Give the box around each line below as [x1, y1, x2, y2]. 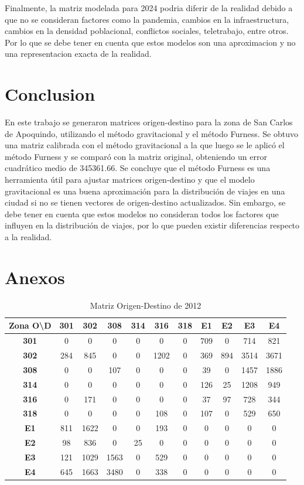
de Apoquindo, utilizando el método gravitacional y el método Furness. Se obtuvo [5, 127, 298, 139]
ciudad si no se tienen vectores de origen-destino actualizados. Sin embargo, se [5, 196, 286, 209]
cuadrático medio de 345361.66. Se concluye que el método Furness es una [5, 162, 271, 174]
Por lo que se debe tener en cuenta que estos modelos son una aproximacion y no [5, 36, 296, 48]
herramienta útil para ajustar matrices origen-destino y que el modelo [5, 173, 255, 186]
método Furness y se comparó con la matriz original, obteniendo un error [5, 150, 267, 162]
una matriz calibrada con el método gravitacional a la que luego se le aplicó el [5, 139, 285, 151]
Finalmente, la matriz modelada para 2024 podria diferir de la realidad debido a [5, 2, 293, 13]
